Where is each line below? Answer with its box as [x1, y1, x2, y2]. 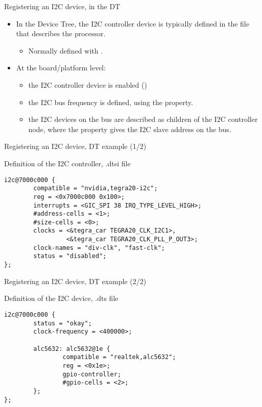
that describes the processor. [16, 28, 106, 39]
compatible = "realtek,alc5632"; [62, 353, 176, 361]
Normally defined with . [28, 45, 103, 56]
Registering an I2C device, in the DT [4, 1, 121, 11]
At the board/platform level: [16, 62, 106, 73]
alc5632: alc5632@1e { [33, 345, 110, 352]
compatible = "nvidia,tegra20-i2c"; [33, 185, 158, 192]
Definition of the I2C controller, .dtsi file [4, 158, 131, 168]
